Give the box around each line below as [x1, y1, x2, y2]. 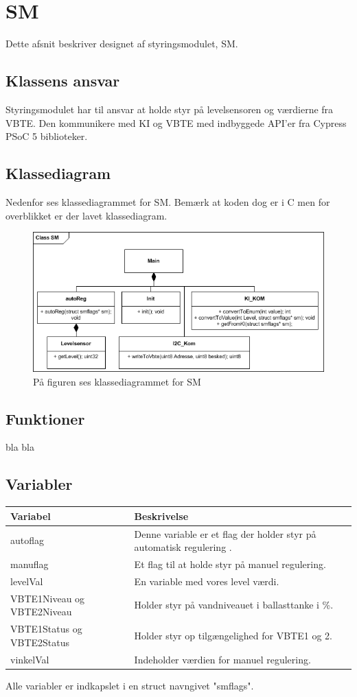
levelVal [10, 574, 43, 588]
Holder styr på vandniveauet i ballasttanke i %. [134, 598, 334, 612]
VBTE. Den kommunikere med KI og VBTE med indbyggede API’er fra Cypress [5, 115, 347, 130]
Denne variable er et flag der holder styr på [134, 526, 316, 541]
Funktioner [5, 407, 85, 429]
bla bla [5, 440, 35, 454]
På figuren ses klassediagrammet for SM [33, 374, 201, 388]
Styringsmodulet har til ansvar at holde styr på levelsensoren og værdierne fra [5, 102, 334, 116]
